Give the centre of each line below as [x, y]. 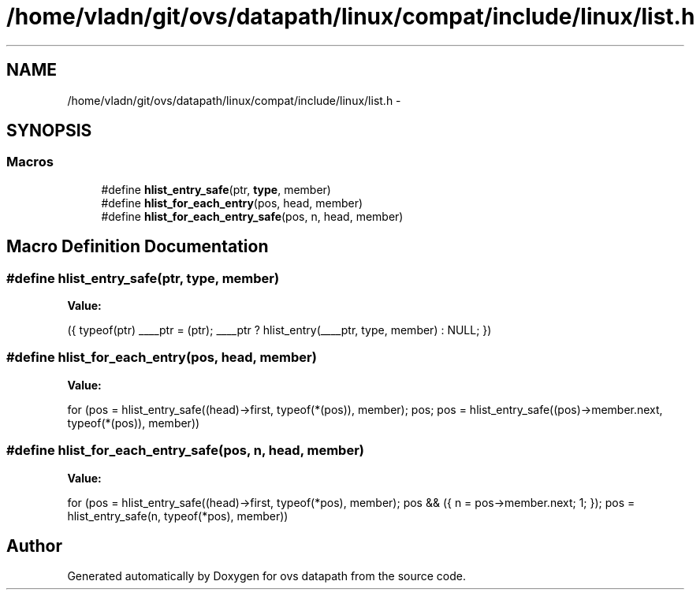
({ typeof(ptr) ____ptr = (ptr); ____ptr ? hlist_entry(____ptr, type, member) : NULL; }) [279, 330]
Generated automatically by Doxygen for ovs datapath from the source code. [267, 576]
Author [34, 546]
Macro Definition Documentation [138, 247]
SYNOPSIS [49, 131]
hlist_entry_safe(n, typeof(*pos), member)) [178, 516]
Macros [30, 162]
